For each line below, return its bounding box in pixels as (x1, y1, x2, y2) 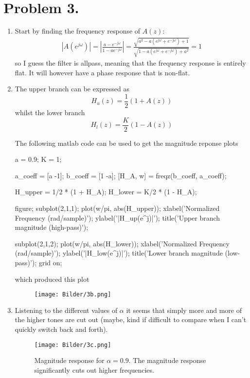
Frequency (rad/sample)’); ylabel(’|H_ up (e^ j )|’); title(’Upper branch (15, 212, 220, 223)
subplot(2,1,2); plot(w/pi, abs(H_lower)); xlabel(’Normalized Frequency (15, 238, 230, 248)
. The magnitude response (128, 355, 206, 365)
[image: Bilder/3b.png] (34, 291, 111, 298)
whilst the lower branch (15, 107, 85, 117)
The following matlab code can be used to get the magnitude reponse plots (15, 137, 238, 148)
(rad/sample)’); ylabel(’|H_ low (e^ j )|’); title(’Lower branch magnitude (15, 248, 223, 258)
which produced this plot (15, 274, 89, 284)
